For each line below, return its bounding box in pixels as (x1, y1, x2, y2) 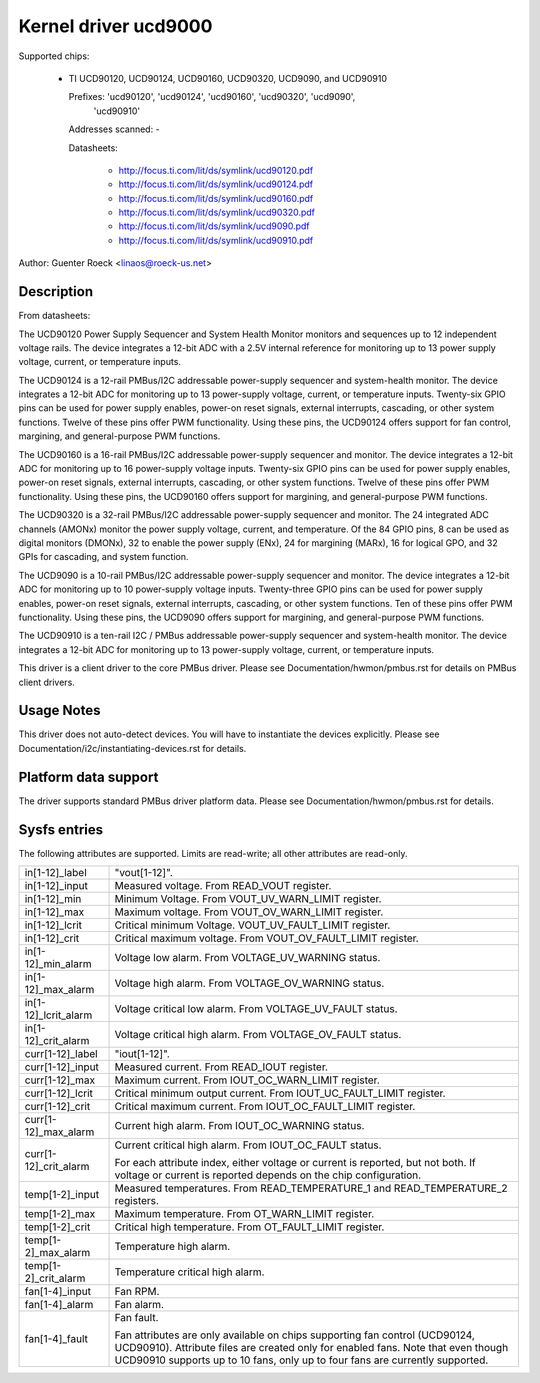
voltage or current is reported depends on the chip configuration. (114, 1168, 422, 1182)
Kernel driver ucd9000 (18, 15, 213, 37)
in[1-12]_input (24, 879, 89, 893)
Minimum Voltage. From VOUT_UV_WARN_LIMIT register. (114, 892, 382, 906)
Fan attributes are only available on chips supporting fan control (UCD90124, (114, 1328, 475, 1342)
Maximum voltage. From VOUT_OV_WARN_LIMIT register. (114, 905, 384, 919)
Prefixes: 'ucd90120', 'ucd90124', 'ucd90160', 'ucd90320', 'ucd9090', (68, 91, 356, 103)
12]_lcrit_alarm (24, 1008, 93, 1022)
